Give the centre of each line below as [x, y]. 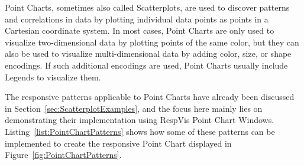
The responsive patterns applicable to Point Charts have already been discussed [150, 97]
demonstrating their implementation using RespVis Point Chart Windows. [140, 120]
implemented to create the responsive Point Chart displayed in [118, 143]
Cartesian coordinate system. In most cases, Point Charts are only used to [140, 30]
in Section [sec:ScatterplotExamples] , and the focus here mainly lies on [134, 108]
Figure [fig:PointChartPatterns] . [63, 155]
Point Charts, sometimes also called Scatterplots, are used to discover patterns [147, 7]
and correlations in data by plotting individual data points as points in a [137, 19]
